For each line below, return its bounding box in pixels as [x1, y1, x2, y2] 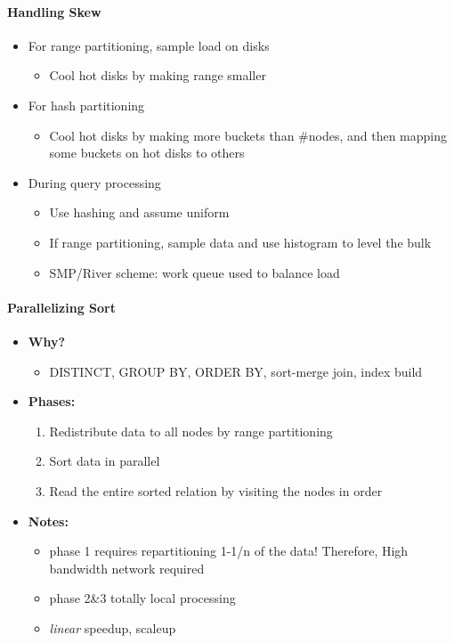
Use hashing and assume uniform [49, 203, 230, 222]
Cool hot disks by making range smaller [49, 66, 266, 85]
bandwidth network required [49, 558, 205, 577]
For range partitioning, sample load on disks [28, 36, 270, 54]
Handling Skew [7, 2, 101, 20]
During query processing [28, 173, 161, 191]
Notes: [28, 511, 69, 530]
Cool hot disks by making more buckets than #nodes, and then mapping [49, 126, 448, 144]
